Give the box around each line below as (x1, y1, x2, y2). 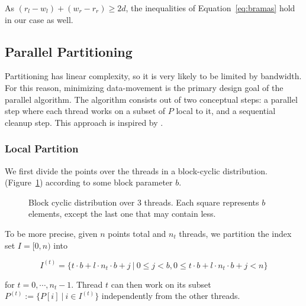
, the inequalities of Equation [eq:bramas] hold (125, 2, 295, 14)
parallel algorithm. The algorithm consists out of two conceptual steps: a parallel (5, 93, 298, 105)
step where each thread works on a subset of (5, 105, 166, 117)
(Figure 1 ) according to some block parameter (5, 176, 173, 188)
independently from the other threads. (101, 289, 240, 302)
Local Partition (5, 141, 79, 156)
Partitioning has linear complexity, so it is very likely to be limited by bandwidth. (5, 70, 302, 82)
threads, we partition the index (179, 227, 292, 239)
